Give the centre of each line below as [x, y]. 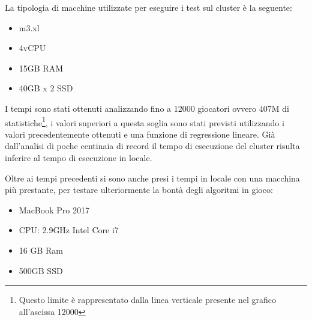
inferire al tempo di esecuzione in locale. [79, 157]
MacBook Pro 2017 [54, 209]
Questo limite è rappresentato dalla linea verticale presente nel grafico [147, 300]
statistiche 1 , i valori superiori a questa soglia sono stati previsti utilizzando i [145, 121]
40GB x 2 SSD [46, 88]
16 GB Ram [41, 250]
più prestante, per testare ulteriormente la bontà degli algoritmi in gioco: [139, 190]
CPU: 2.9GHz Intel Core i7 [69, 230]
